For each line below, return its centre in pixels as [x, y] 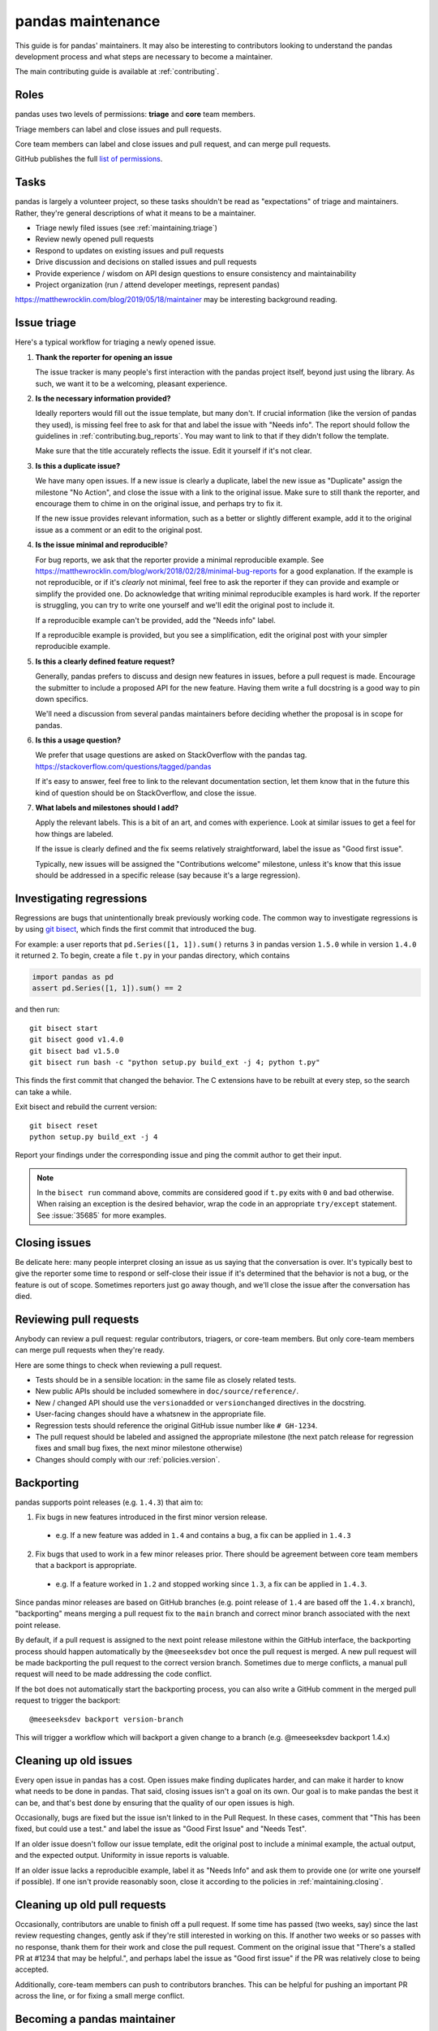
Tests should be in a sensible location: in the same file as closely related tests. [166, 1380]
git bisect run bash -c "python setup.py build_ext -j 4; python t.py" [175, 1062]
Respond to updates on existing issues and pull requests [130, 250]
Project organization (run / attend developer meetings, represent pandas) [157, 285]
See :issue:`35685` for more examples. [101, 1215]
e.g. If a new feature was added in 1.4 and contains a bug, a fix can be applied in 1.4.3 [204, 1535]
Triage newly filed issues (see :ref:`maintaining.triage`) [127, 228]
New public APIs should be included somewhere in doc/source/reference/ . [167, 1391]
